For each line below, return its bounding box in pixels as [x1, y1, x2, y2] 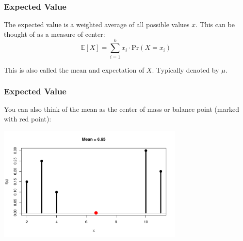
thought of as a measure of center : [4, 29, 105, 39]
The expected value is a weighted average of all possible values [4, 19, 190, 30]
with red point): [4, 113, 51, 123]
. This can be [195, 19, 235, 30]
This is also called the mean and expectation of [4, 64, 145, 75]
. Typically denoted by [152, 64, 219, 75]
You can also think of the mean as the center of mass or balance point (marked [4, 104, 239, 114]
